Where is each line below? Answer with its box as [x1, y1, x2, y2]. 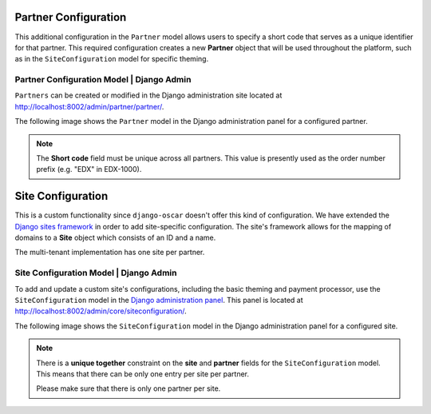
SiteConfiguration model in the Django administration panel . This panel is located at [14, 296, 303, 305]
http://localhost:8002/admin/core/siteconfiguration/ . [14, 306, 187, 316]
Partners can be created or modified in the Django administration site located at [14, 90, 283, 100]
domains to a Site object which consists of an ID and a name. [14, 233, 216, 243]
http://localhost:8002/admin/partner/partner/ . [14, 102, 164, 111]
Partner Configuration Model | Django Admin [14, 74, 192, 86]
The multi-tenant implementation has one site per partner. [14, 248, 205, 257]
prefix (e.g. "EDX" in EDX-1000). [36, 165, 142, 174]
